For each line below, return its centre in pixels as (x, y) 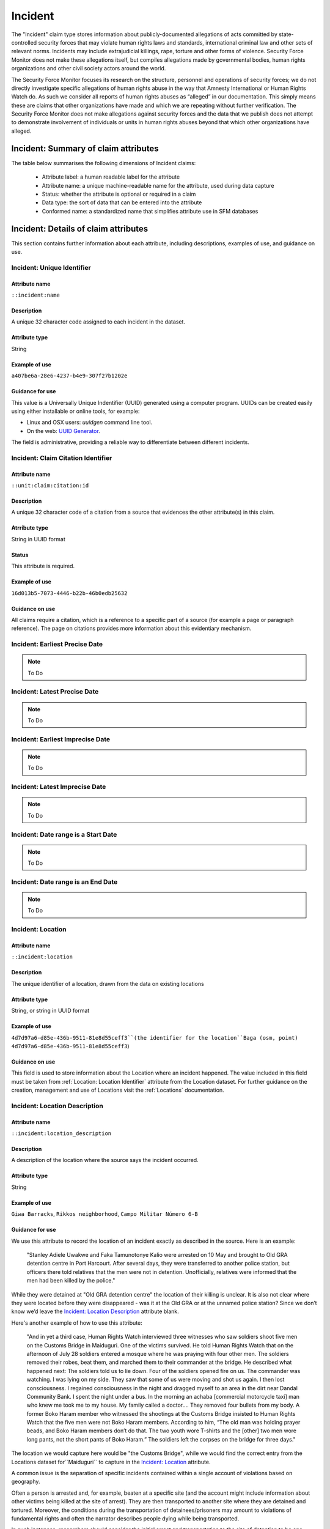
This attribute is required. (43, 566)
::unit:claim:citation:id (50, 486)
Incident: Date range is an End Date (64, 882)
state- (286, 34)
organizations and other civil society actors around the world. (89, 68)
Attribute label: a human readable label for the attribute (111, 177)
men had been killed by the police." (71, 1281)
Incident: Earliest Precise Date (57, 644)
